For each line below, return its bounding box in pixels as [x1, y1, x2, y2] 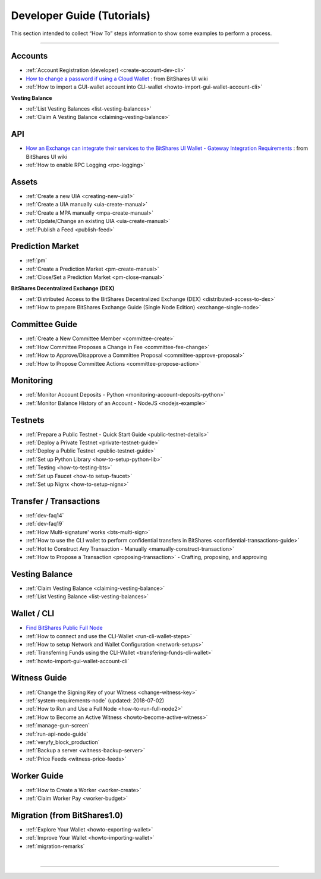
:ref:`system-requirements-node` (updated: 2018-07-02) [26, 696, 165, 704]
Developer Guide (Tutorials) [11, 9, 151, 22]
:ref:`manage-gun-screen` [26, 722, 90, 729]
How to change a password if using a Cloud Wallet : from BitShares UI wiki [26, 75, 208, 82]
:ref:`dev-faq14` [26, 511, 64, 519]
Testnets [11, 415, 45, 425]
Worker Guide [11, 771, 64, 781]
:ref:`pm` [26, 257, 48, 264]
